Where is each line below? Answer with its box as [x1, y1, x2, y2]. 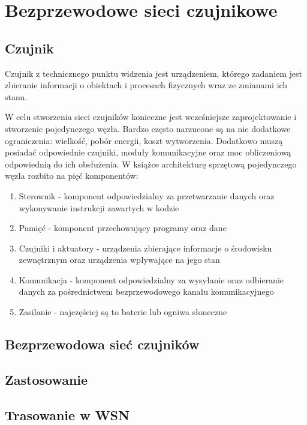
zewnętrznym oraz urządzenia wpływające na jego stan [19, 253, 220, 266]
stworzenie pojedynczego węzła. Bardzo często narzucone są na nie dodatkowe [5, 122, 291, 134]
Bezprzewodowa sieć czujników [5, 335, 200, 354]
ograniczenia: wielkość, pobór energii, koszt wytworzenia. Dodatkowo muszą [5, 134, 283, 146]
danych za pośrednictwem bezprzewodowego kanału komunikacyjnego [19, 285, 274, 298]
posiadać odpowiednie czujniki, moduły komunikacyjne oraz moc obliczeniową [5, 146, 291, 158]
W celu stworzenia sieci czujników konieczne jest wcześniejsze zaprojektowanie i [5, 110, 297, 123]
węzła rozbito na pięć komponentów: [5, 169, 139, 182]
